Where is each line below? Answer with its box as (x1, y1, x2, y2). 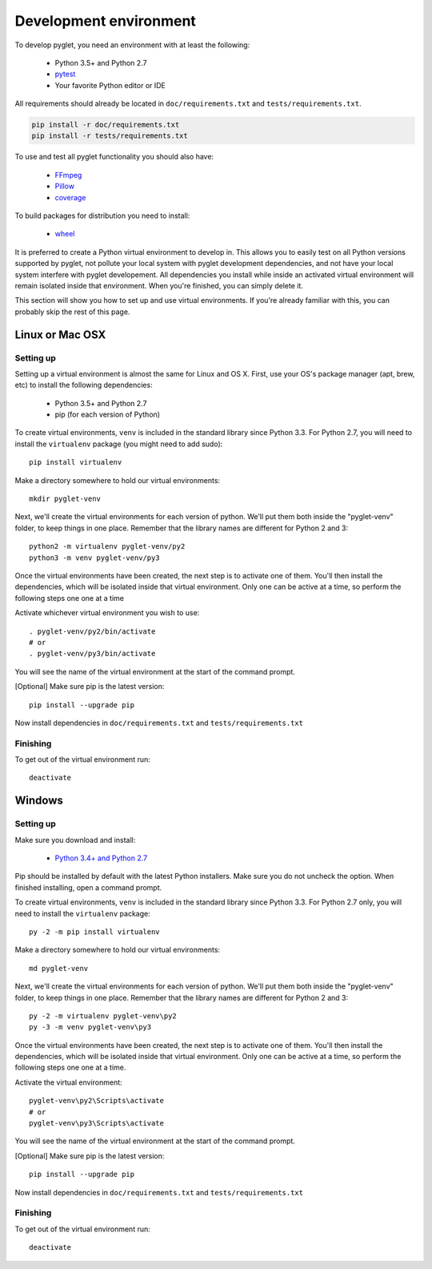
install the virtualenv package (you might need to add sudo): (14, 439, 223, 449)
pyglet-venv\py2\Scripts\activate (29, 1096, 164, 1106)
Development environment (14, 12, 196, 30)
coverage (54, 192, 86, 202)
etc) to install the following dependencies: (14, 381, 153, 390)
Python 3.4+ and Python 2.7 (54, 853, 148, 863)
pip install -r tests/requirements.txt (31, 131, 188, 140)
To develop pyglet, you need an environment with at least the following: (14, 40, 250, 50)
